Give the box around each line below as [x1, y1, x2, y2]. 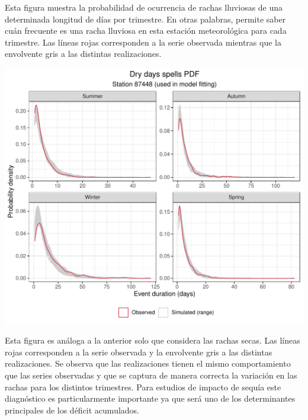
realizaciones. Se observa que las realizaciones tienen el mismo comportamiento [5, 357, 291, 370]
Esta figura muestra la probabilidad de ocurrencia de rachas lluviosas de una [5, 1, 283, 13]
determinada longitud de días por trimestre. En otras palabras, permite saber [5, 12, 286, 25]
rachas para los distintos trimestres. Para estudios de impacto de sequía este [5, 380, 281, 393]
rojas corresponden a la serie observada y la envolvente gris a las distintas [5, 345, 272, 358]
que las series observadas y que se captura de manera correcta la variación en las [5, 368, 297, 381]
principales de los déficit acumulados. [5, 403, 139, 416]
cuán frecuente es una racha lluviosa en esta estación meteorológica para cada [5, 24, 287, 37]
